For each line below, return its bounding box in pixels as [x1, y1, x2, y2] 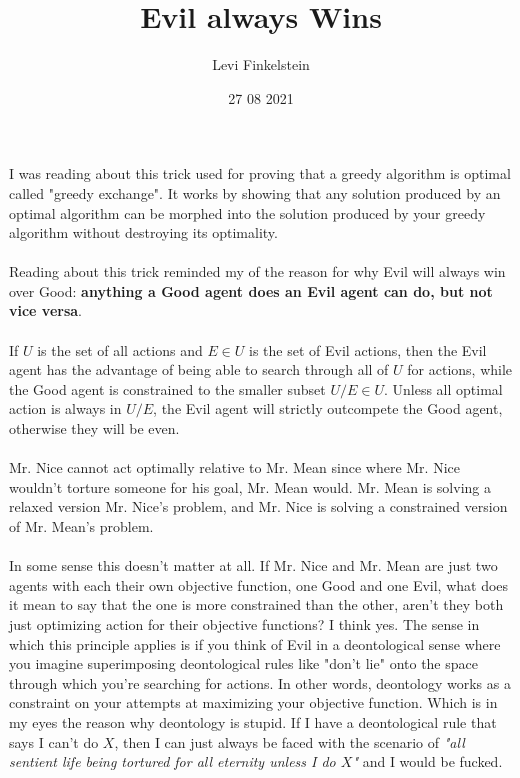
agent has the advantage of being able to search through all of [9, 359, 389, 380]
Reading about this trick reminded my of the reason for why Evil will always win [9, 261, 506, 282]
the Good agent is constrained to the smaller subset [9, 378, 326, 399]
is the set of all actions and [37, 339, 203, 360]
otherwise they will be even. [9, 418, 180, 439]
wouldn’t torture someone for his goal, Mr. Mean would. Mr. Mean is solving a [9, 476, 491, 497]
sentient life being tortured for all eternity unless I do [9, 751, 336, 772]
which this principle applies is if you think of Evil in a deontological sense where [9, 633, 501, 654]
